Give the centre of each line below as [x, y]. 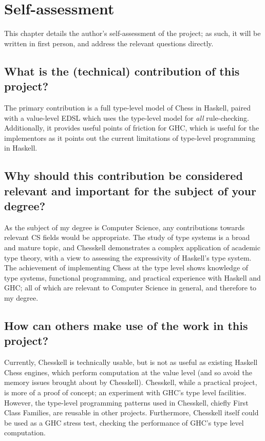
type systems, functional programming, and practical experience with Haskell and [132, 277]
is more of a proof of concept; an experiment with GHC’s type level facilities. [125, 392]
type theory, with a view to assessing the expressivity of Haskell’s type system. [128, 257]
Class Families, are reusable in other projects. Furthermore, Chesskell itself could [131, 412]
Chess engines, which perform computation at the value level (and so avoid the [128, 372]
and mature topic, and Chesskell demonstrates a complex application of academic [132, 247]
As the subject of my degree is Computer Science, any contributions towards [125, 227]
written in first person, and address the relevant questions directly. [109, 43]
